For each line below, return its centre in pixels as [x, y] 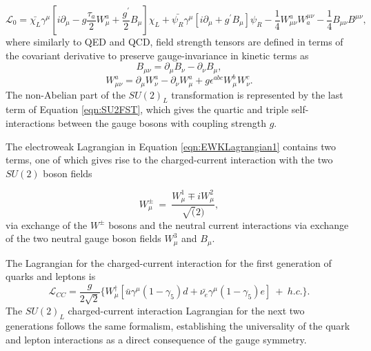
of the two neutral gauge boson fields [83, 238]
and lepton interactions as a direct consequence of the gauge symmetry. [156, 339]
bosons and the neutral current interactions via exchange [229, 224]
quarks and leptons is [51, 276]
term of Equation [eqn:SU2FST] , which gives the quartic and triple [147, 109]
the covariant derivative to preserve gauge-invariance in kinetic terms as [157, 55]
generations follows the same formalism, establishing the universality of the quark [178, 326]
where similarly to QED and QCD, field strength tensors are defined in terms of [174, 41]
